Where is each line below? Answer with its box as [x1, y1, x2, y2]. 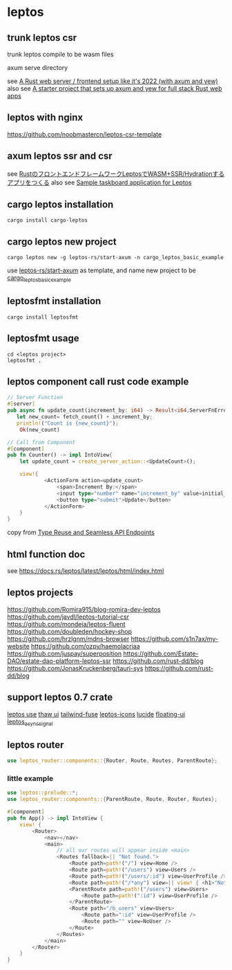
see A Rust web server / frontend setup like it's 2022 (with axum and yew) [7, 77, 219, 85]
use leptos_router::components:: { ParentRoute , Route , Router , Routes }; [7, 796, 217, 803]
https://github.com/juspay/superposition [7, 649, 122, 658]
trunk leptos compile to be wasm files [7, 50, 114, 58]
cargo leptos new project [7, 236, 117, 247]
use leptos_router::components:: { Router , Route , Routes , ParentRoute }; [7, 757, 217, 764]
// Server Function [7, 394, 64, 401]
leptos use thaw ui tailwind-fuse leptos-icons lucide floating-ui [7, 709, 185, 718]
